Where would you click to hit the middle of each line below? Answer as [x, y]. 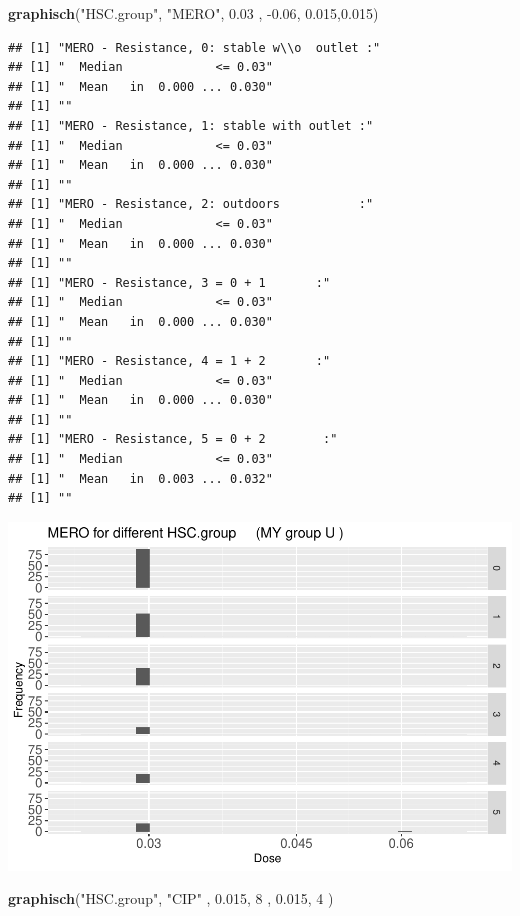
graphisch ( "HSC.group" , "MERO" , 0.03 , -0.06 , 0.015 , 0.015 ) [193, 13]
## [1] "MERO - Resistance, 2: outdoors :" [191, 204]
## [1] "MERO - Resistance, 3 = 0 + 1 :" [169, 282]
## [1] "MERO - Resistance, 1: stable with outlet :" [191, 125]
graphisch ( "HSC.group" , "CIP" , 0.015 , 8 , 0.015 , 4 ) [171, 898]
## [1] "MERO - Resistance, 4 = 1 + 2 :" [169, 361]
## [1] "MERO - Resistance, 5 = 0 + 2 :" [173, 439]
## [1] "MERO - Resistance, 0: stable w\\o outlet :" [194, 47]
